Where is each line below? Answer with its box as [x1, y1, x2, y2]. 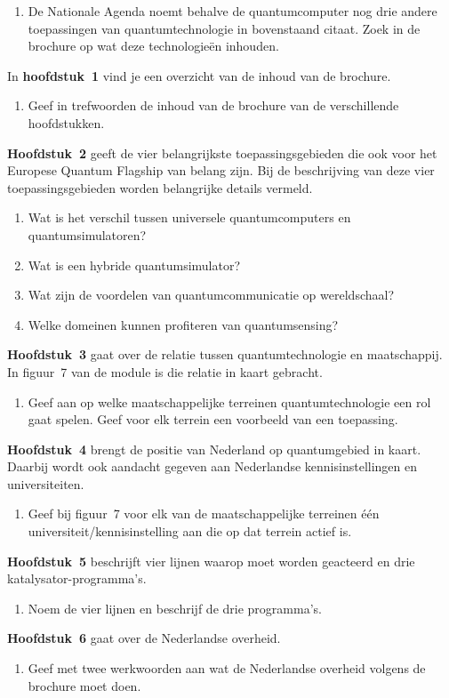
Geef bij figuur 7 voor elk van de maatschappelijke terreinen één [28, 504, 380, 523]
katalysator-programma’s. [7, 569, 147, 588]
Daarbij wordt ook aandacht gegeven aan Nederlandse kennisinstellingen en [7, 457, 418, 476]
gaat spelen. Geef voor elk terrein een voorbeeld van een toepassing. [28, 410, 398, 429]
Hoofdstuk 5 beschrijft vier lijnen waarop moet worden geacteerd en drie [7, 551, 415, 570]
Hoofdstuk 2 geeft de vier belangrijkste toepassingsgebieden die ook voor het [7, 143, 437, 162]
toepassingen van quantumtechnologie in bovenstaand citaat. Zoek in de [28, 19, 421, 37]
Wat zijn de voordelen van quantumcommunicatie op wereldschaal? [28, 285, 395, 304]
